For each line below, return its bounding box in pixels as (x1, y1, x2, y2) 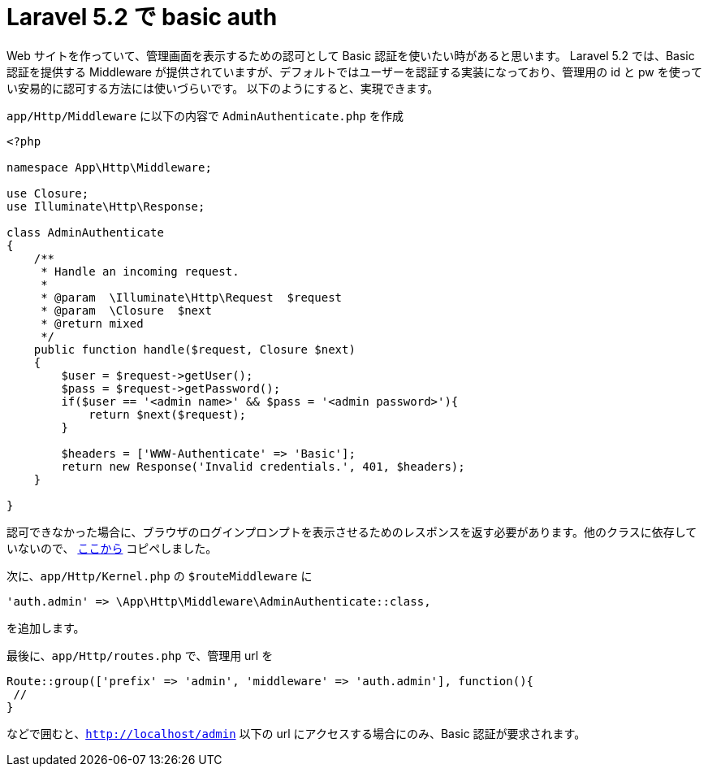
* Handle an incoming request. (41, 264, 240, 278)
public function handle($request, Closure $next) (33, 342, 356, 356)
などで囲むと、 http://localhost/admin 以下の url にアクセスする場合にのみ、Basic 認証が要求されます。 (6, 726, 586, 740)
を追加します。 (6, 620, 85, 635)
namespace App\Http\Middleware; (6, 160, 212, 174)
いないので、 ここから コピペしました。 (6, 541, 218, 555)
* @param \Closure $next (41, 303, 212, 317)
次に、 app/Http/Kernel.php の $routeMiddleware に (6, 568, 313, 583)
